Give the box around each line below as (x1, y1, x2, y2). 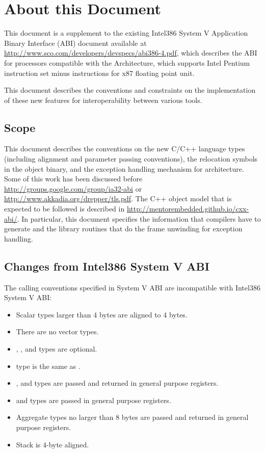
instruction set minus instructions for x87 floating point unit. (4, 67, 195, 78)
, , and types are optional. (16, 343, 97, 354)
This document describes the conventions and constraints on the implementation (4, 85, 256, 95)
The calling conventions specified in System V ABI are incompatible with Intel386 (4, 282, 260, 292)
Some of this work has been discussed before (4, 173, 143, 184)
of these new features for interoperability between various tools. (4, 94, 202, 105)
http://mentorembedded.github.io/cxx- (126, 203, 249, 214)
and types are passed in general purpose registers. (16, 394, 171, 405)
